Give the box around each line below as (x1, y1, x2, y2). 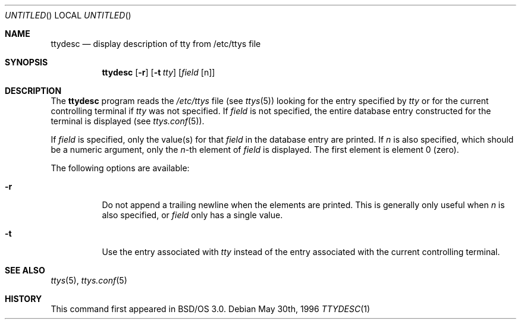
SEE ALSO (5, 265, 45, 275)
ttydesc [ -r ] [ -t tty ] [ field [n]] (102, 67, 215, 77)
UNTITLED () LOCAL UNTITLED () (5, 10, 131, 20)
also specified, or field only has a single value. (102, 210, 283, 220)
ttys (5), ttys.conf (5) (51, 275, 127, 285)
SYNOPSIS (5, 57, 48, 67)
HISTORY (5, 294, 42, 304)
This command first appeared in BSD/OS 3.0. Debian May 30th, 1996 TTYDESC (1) (51, 304, 371, 314)
